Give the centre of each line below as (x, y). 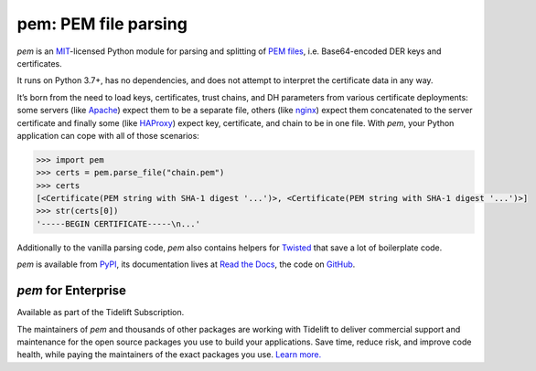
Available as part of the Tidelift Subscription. (101, 313)
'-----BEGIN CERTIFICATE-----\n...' (118, 223)
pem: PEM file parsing (102, 24)
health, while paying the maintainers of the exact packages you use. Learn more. (169, 355)
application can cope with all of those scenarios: (108, 135)
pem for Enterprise (72, 291)
